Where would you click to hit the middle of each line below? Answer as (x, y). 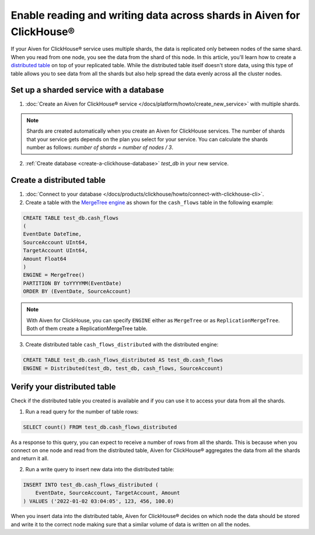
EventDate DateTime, (52, 234)
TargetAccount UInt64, (55, 251)
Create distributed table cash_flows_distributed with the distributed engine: (122, 345)
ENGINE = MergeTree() (54, 275)
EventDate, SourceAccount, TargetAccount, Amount (108, 493)
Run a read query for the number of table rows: (82, 411)
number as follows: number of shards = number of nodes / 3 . (100, 147)
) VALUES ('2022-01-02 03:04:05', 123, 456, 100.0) (99, 501)
